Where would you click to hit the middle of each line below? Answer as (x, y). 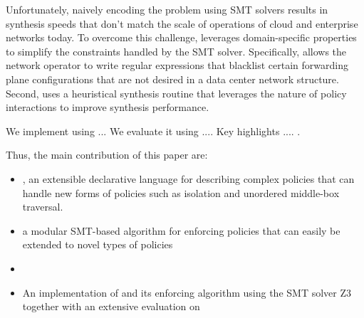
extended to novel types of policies (98, 244)
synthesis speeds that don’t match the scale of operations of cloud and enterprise (182, 23)
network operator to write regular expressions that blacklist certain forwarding (177, 65)
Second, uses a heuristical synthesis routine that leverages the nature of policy (176, 93)
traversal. (43, 207)
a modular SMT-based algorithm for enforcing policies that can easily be (181, 230)
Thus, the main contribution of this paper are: (107, 155)
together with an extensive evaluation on (111, 306)
